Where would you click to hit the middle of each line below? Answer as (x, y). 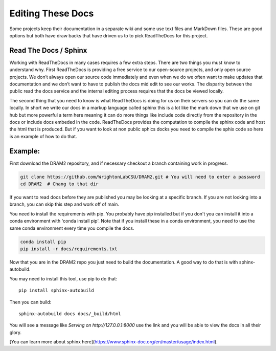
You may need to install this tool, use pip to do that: (63, 278)
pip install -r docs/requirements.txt (69, 249)
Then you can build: (30, 302)
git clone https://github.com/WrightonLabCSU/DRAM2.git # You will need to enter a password (140, 177)
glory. (16, 332)
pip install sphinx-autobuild (56, 291)
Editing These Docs (52, 13)
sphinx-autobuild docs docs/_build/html (70, 314)
